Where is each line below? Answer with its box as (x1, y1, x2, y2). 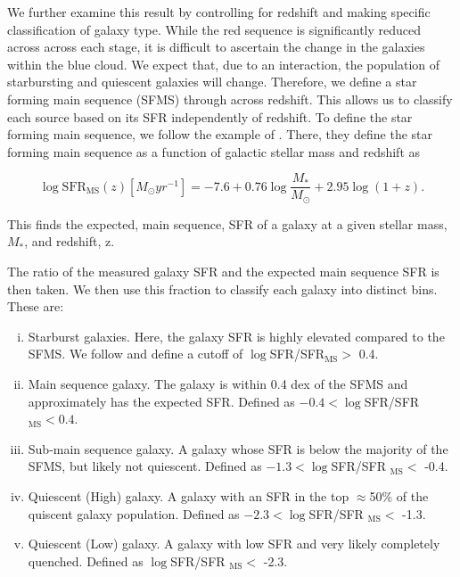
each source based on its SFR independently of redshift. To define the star (7, 107, 413, 126)
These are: (7, 297, 64, 316)
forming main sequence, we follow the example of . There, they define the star (7, 125, 433, 144)
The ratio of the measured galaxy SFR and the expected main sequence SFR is (7, 262, 439, 281)
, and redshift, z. (24, 232, 115, 251)
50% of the (369, 486, 429, 505)
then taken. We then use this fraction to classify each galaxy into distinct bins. (7, 279, 438, 298)
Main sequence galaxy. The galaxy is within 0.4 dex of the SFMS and (28, 375, 408, 393)
